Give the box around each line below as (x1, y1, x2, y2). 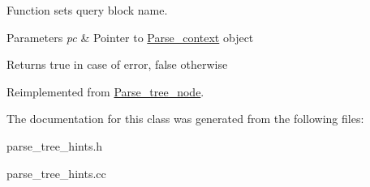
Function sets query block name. (6, 2, 168, 18)
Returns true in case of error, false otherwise (6, 56, 228, 73)
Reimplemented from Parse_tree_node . (6, 83, 204, 100)
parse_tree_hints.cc (6, 164, 106, 181)
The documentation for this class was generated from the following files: (6, 110, 364, 127)
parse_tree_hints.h (6, 137, 103, 154)
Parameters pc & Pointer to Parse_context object (6, 28, 254, 45)
